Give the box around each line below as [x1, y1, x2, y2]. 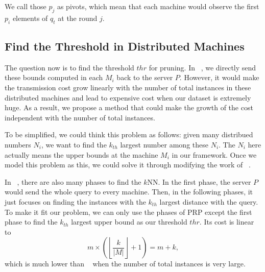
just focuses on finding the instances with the [5, 196, 146, 207]
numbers [5, 139, 31, 150]
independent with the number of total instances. [5, 112, 155, 122]
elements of [12, 12, 48, 23]
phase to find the [5, 216, 58, 227]
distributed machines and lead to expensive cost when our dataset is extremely [5, 92, 251, 103]
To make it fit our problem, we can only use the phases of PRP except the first [5, 206, 252, 217]
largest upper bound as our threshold [71, 216, 187, 227]
